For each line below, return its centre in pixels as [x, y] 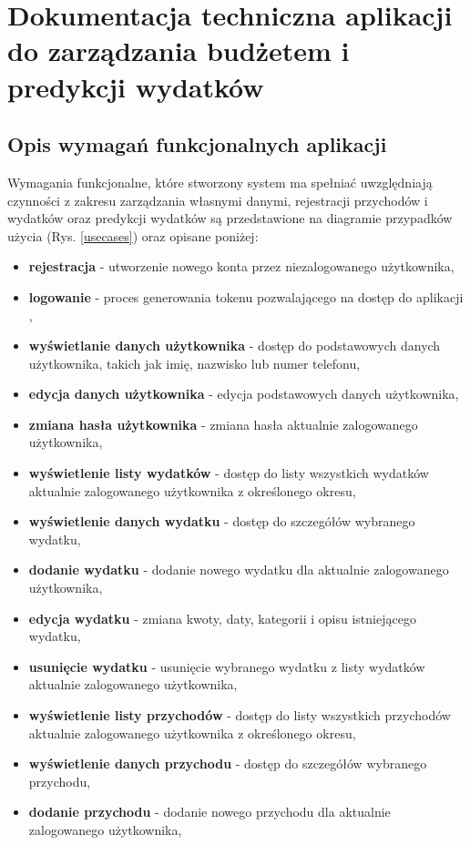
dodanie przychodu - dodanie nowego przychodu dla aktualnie [209, 812]
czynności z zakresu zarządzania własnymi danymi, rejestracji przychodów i [218, 200]
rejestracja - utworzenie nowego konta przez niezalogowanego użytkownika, [241, 266]
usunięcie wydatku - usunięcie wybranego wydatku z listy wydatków [227, 666]
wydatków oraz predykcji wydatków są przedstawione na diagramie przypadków [230, 218]
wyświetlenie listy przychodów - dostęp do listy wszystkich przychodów [240, 715]
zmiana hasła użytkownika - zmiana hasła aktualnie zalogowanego [223, 424]
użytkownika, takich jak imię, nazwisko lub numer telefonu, [194, 363]
